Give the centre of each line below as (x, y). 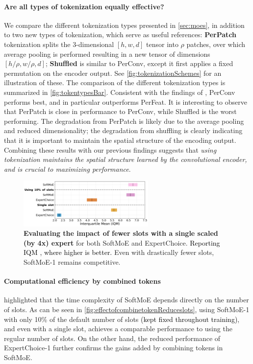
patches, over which (216, 44)
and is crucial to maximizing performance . (67, 169)
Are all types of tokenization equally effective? (84, 6)
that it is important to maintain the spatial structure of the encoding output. (120, 140)
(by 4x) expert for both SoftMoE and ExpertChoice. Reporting (122, 242)
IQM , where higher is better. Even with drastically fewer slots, (119, 252)
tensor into (162, 44)
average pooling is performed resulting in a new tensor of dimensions (107, 54)
